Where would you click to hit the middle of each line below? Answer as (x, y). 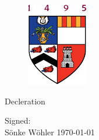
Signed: (18, 120)
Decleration (25, 101)
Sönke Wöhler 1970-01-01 (50, 132)
